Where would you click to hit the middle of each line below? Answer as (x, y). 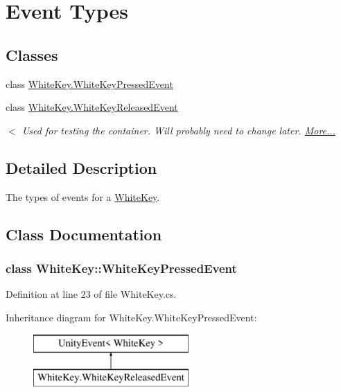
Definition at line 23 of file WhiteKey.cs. (91, 294)
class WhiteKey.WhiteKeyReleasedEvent (92, 107)
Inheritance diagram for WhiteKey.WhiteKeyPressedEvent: (131, 317)
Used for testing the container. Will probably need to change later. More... (178, 130)
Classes (32, 54)
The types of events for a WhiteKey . (83, 196)
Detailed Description (81, 167)
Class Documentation (84, 234)
